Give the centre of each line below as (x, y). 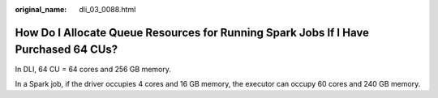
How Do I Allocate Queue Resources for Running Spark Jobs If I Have (192, 32)
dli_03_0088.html (107, 9)
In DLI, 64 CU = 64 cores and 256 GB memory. (93, 69)
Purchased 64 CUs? (67, 50)
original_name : (41, 9)
